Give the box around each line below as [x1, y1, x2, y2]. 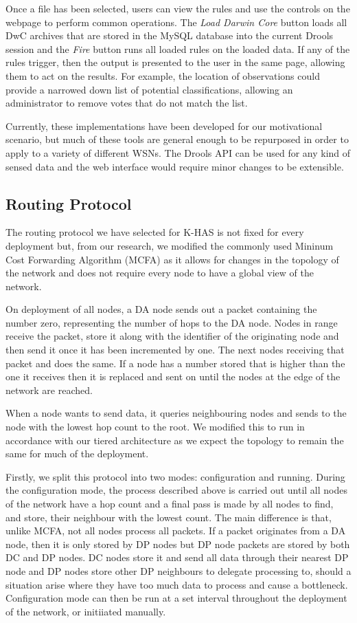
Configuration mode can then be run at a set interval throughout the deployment [5, 591, 347, 605]
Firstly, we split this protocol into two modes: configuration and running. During [5, 469, 345, 483]
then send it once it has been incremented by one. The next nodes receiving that [5, 342, 345, 357]
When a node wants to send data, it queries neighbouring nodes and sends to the [5, 406, 347, 420]
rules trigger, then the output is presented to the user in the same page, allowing [5, 55, 345, 69]
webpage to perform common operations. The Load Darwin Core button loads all [5, 14, 347, 29]
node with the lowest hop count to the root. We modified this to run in [5, 419, 305, 434]
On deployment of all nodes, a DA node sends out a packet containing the [5, 302, 317, 316]
